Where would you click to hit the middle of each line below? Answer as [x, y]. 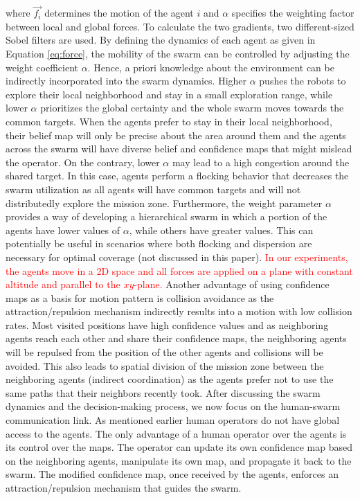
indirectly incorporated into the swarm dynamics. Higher [126, 81]
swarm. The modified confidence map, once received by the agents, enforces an [172, 474]
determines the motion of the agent [119, 13]
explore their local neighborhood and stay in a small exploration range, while [169, 94]
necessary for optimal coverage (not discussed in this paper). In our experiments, [177, 257]
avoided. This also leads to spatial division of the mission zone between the [165, 365]
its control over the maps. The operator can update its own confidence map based [179, 447]
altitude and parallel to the [63, 284]
